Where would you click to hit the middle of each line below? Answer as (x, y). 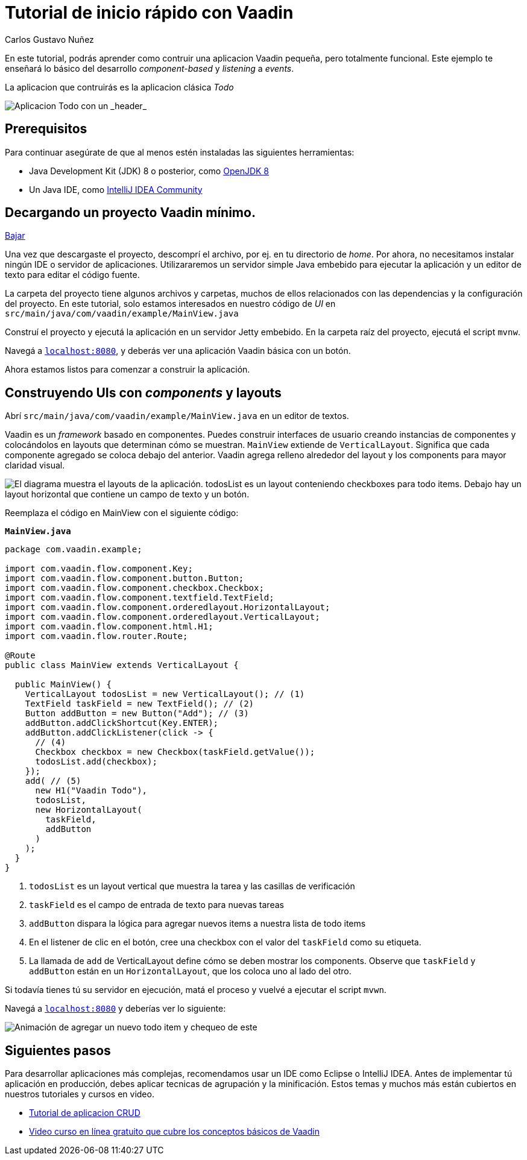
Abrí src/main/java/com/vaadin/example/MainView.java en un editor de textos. (177, 416)
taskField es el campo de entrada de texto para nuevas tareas (156, 905)
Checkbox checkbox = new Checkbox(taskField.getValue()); (175, 752)
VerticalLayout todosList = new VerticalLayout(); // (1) (165, 694)
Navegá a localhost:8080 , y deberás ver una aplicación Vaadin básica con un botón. (178, 351)
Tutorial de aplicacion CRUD (85, 1113)
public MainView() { (63, 685)
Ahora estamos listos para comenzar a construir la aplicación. (128, 370)
